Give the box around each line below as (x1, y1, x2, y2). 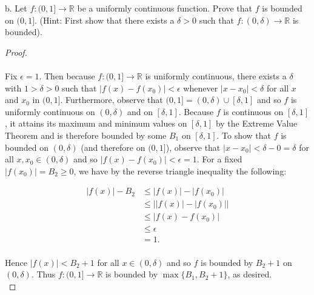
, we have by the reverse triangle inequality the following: (73, 164, 287, 177)
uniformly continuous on (5, 105, 95, 118)
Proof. (5, 45, 27, 58)
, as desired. (227, 268, 272, 280)
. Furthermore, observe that (60, 93, 163, 106)
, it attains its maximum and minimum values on (5, 117, 187, 130)
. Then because (39, 69, 95, 82)
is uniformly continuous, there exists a (145, 69, 287, 82)
